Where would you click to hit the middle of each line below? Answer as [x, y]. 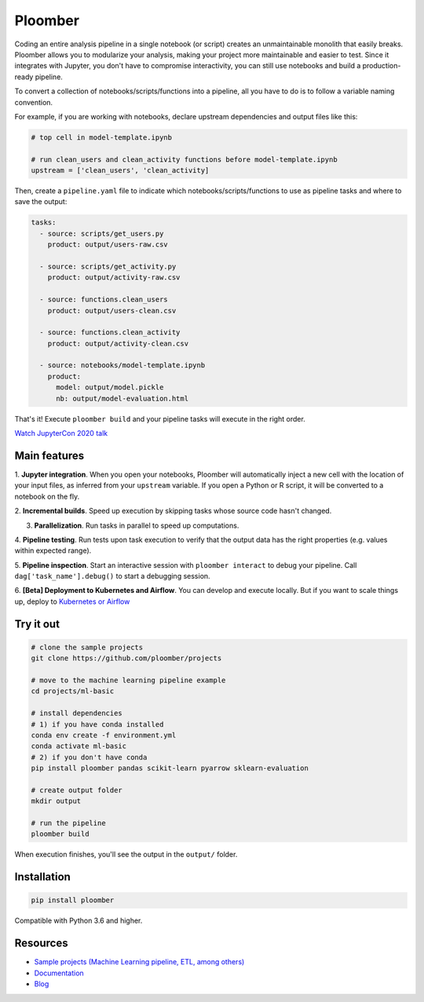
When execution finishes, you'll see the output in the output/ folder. [126, 854]
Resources [41, 943]
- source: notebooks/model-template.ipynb [122, 366]
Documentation [59, 973]
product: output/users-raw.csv [108, 245]
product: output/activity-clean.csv [118, 343]
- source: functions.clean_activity [110, 333]
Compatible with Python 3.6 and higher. [79, 921]
